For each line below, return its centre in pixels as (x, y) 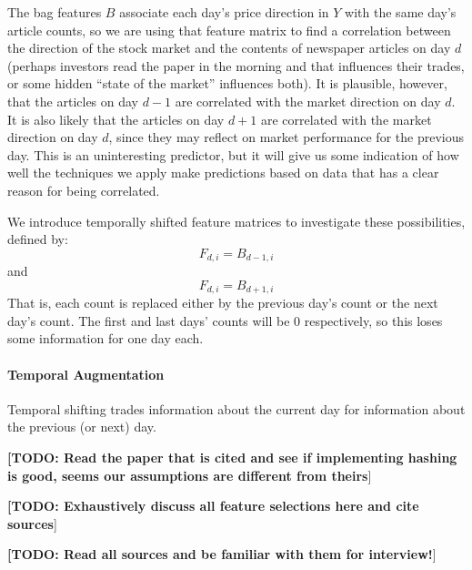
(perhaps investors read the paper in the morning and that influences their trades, (236, 65)
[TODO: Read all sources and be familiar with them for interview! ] (222, 554)
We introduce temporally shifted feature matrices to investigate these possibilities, (236, 221)
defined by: (38, 239)
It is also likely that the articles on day (116, 119)
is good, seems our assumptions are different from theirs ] (190, 475)
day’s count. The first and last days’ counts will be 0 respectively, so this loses (225, 320)
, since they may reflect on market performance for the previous (286, 137)
